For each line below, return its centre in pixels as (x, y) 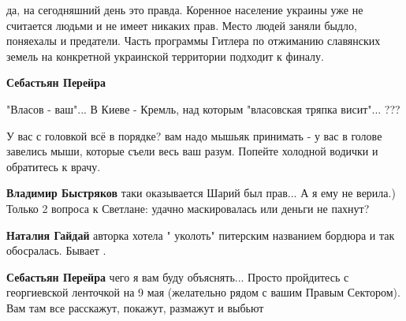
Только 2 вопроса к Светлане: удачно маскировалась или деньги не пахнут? (188, 208)
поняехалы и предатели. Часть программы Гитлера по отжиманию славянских (194, 41)
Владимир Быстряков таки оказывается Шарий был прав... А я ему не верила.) (201, 193)
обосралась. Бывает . (56, 250)
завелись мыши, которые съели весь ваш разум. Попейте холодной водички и (192, 151)
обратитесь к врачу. (54, 166)
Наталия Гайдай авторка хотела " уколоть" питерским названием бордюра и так (201, 235)
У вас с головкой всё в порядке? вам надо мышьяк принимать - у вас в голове (194, 135)
